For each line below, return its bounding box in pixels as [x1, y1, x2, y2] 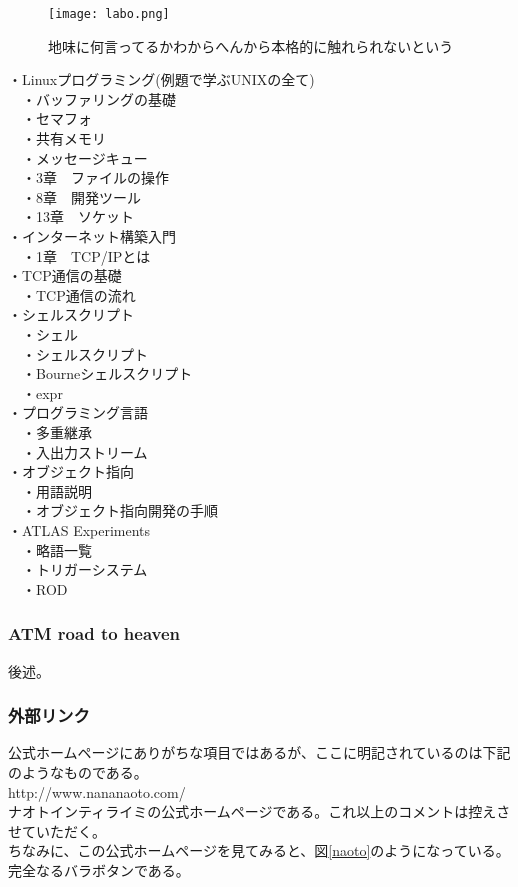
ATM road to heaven [8, 621, 181, 646]
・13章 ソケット [21, 206, 134, 227]
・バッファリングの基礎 [21, 88, 176, 109]
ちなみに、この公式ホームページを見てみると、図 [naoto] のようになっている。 [8, 840, 510, 861]
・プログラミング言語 [8, 402, 148, 423]
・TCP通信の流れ [21, 284, 136, 305]
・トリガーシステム [21, 559, 148, 580]
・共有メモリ [21, 128, 106, 149]
